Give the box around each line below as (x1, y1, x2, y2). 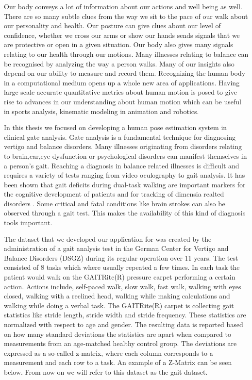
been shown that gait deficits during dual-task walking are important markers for (4, 179, 246, 189)
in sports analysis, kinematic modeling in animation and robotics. (4, 106, 199, 116)
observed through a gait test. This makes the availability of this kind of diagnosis (4, 208, 246, 218)
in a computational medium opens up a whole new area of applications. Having (4, 77, 240, 87)
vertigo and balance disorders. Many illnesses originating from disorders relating (4, 141, 242, 151)
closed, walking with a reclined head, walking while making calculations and (4, 291, 230, 301)
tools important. (4, 217, 52, 228)
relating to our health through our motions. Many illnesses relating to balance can (4, 49, 249, 59)
